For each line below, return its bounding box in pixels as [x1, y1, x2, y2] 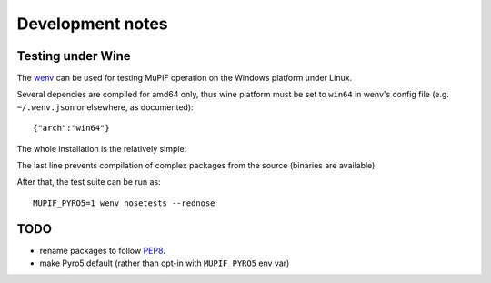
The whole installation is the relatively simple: [16, 143, 187, 154]
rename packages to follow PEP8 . [39, 245, 165, 256]
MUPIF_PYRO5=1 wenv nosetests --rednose [33, 197, 215, 208]
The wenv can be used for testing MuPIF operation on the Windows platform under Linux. [16, 73, 353, 84]
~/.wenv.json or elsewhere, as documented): [16, 101, 195, 113]
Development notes [16, 14, 168, 34]
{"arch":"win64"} [33, 123, 110, 134]
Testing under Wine [16, 48, 131, 64]
